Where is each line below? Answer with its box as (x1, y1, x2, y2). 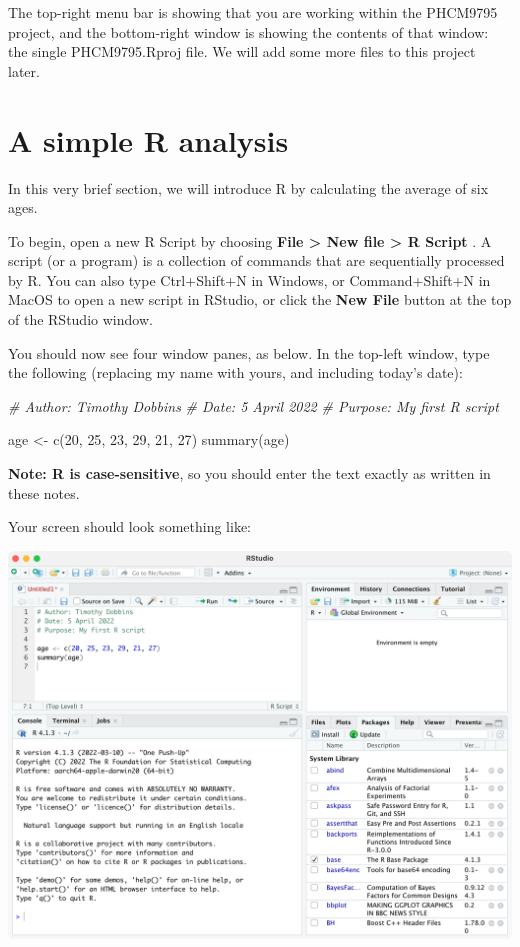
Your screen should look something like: (8, 516, 251, 537)
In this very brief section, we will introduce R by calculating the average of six (8, 177, 489, 198)
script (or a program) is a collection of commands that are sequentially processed (8, 250, 505, 271)
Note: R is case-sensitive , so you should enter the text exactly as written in (8, 463, 491, 484)
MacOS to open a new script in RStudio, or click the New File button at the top (8, 289, 512, 310)
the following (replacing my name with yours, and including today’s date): (8, 362, 463, 383)
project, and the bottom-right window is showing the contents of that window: (8, 21, 489, 42)
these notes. (8, 482, 80, 503)
